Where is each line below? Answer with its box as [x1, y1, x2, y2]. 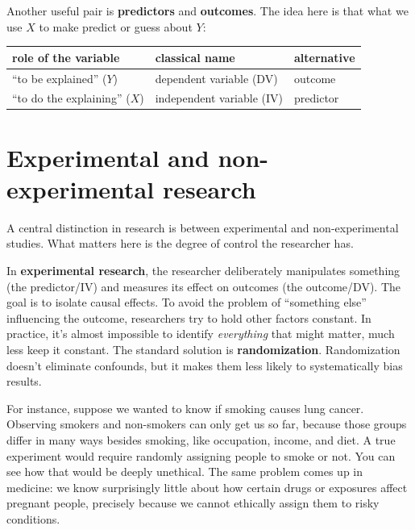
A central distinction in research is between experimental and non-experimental [6, 219, 399, 236]
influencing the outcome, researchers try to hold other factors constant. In [6, 309, 371, 326]
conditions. [6, 510, 60, 527]
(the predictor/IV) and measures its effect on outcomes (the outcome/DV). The [6, 278, 400, 294]
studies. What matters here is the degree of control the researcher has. [6, 235, 354, 252]
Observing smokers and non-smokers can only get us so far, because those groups [6, 415, 407, 432]
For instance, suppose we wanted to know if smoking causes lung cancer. [6, 399, 364, 416]
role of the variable [12, 48, 120, 65]
